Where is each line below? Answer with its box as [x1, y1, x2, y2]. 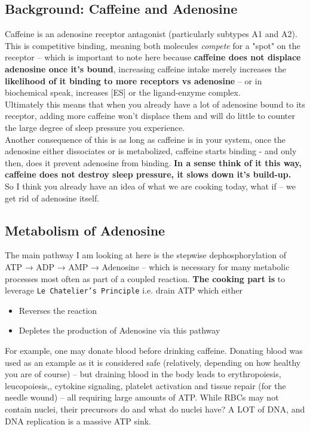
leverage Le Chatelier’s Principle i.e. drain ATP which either [5, 284, 243, 296]
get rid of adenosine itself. [5, 191, 100, 204]
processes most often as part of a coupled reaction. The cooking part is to [5, 272, 286, 285]
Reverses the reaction [19, 304, 97, 316]
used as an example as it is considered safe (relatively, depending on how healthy [5, 356, 301, 368]
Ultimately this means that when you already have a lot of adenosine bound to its [5, 97, 305, 110]
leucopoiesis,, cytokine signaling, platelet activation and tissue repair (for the [5, 379, 286, 392]
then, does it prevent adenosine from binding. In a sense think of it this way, [5, 156, 302, 169]
